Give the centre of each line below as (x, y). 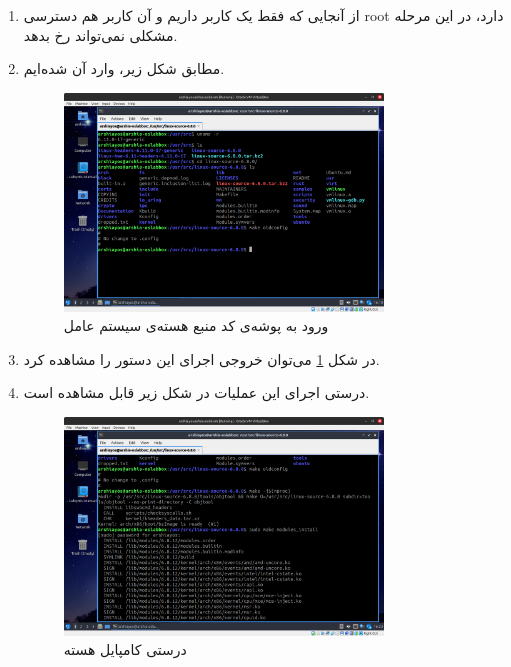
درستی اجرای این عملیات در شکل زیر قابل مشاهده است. (196, 392)
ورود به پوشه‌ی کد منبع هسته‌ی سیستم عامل (196, 325)
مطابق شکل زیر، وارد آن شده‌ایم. (124, 68)
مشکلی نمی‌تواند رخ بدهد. (100, 34)
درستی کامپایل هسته (125, 649)
